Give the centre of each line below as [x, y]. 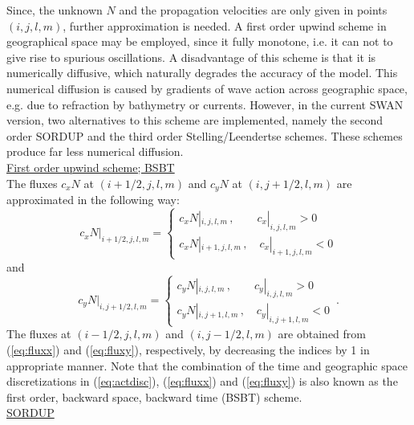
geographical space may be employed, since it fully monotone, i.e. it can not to [200, 41]
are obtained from [322, 334]
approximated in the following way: [93, 199]
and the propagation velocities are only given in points [253, 10]
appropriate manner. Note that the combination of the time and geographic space [207, 365]
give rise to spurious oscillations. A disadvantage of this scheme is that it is [191, 57]
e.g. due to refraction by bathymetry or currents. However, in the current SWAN [205, 104]
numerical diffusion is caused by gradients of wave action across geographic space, [207, 88]
